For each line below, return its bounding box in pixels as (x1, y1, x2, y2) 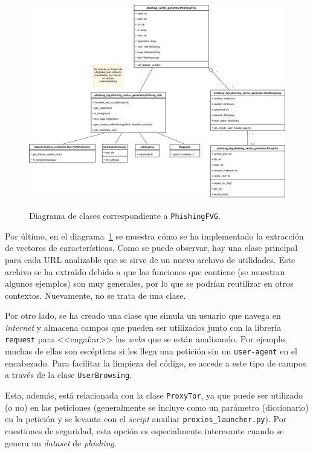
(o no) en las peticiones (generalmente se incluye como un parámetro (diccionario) (5, 400, 309, 413)
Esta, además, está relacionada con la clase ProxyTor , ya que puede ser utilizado (5, 389, 303, 402)
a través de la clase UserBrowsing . (5, 368, 132, 381)
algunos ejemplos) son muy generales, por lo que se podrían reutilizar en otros (5, 277, 294, 290)
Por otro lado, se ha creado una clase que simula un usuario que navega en (5, 309, 281, 322)
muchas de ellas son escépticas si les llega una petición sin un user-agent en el (5, 345, 297, 357)
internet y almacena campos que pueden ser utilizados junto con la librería (5, 321, 282, 333)
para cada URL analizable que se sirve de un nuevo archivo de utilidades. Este (5, 253, 295, 266)
